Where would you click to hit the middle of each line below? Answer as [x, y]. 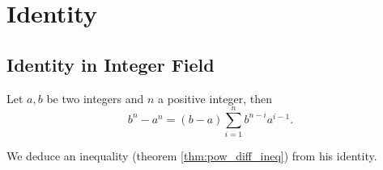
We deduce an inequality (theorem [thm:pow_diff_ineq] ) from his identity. [192, 156]
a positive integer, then [215, 98]
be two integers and [95, 98]
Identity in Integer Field [111, 64]
